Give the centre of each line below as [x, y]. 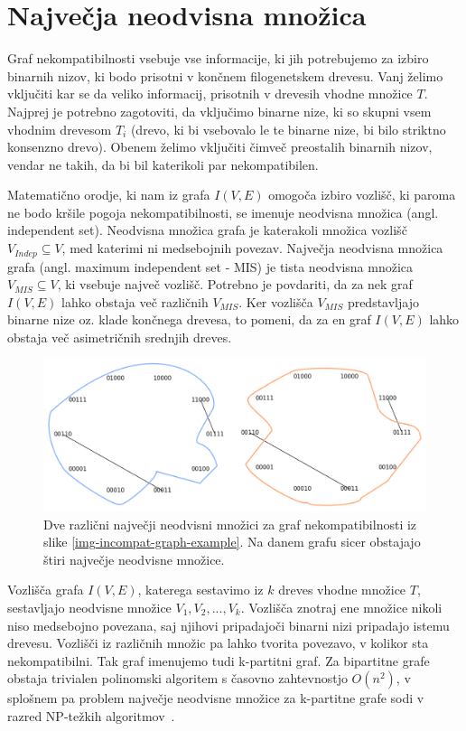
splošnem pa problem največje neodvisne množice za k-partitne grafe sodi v [216, 698]
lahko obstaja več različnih [135, 301]
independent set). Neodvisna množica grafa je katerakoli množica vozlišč [207, 230]
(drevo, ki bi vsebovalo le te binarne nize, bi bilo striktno [288, 129]
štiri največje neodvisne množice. [134, 559]
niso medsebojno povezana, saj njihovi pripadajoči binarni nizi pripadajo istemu [228, 625]
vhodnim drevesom [60, 129]
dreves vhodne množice [342, 590]
